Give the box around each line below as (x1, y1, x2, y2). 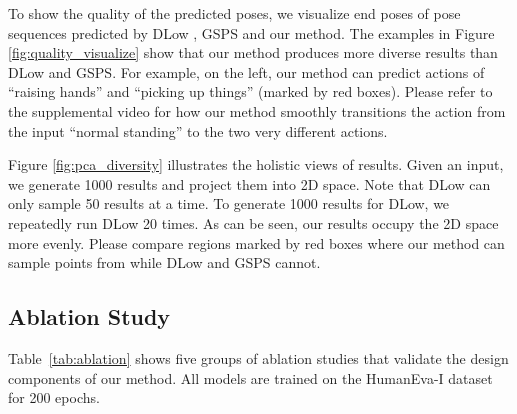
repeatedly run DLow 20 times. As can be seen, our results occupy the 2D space (8, 212, 499, 233)
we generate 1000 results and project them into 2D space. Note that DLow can (8, 173, 491, 194)
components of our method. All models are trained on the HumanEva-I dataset (8, 367, 493, 388)
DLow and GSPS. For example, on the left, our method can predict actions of (8, 61, 485, 82)
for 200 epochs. (8, 387, 100, 408)
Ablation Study (8, 301, 171, 332)
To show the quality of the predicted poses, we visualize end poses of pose (8, 3, 461, 23)
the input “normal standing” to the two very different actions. (8, 120, 388, 141)
